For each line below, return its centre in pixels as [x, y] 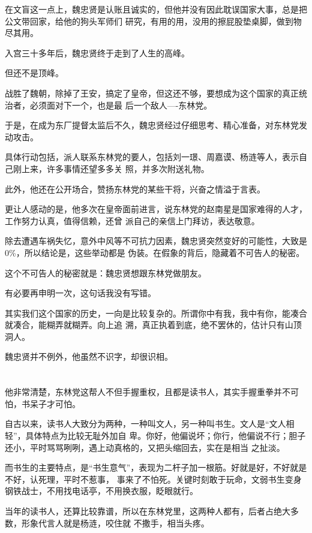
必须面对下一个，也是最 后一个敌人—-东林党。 [121, 105]
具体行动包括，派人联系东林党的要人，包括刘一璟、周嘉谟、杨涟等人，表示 [152, 157]
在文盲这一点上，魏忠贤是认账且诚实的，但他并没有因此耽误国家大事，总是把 [156, 9]
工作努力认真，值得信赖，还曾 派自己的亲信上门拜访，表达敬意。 [132, 220]
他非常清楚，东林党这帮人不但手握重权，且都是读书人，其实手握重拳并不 [148, 392]
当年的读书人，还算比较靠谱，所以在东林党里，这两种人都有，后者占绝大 [148, 511]
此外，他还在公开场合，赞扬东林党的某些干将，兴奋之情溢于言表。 [135, 189]
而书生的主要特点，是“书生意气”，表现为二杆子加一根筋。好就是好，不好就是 [156, 467]
